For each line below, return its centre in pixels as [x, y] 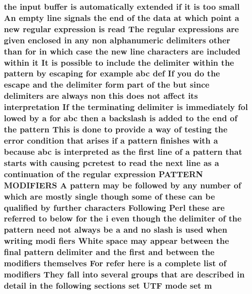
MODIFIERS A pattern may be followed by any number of [123, 185]
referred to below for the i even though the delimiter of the [123, 218]
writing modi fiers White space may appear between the [117, 241]
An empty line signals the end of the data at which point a [122, 17]
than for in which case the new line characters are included [122, 51]
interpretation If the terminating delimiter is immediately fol [126, 107]
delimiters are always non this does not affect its [101, 96]
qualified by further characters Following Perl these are [114, 207]
